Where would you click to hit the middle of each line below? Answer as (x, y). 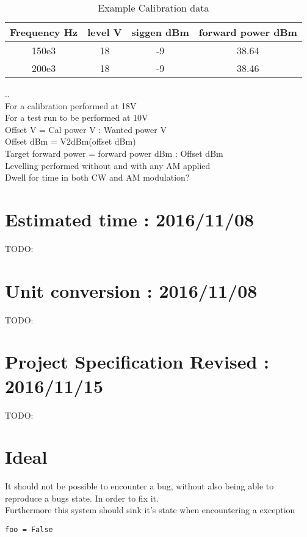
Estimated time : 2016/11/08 (130, 219)
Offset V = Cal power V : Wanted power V (86, 129)
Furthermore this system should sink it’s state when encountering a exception (150, 510)
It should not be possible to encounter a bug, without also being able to (139, 486)
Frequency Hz (44, 32)
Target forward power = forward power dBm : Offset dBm (114, 153)
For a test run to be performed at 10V (77, 117)
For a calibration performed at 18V (71, 105)
